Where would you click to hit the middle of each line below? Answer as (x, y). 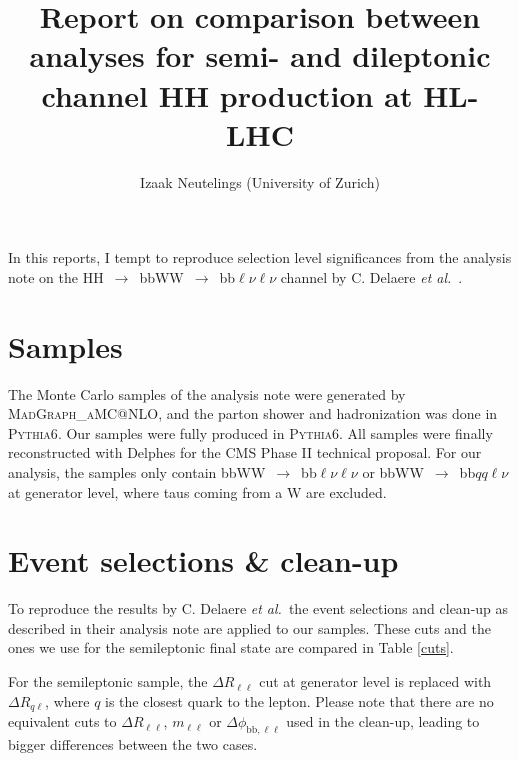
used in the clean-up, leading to (383, 721)
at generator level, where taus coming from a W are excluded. (197, 491)
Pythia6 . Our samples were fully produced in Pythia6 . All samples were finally (250, 432)
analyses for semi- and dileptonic (260, 55)
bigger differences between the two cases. (133, 743)
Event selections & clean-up (203, 560)
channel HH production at (227, 94)
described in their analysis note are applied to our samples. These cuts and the (249, 627)
